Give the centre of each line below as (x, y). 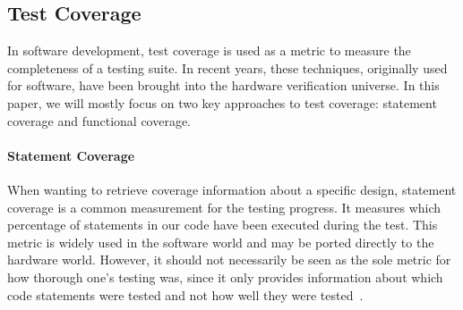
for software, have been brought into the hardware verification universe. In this (223, 85)
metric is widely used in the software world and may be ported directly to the (221, 242)
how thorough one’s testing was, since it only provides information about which (225, 276)
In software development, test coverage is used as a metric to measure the (209, 50)
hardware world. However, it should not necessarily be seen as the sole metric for (229, 260)
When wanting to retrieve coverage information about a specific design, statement (232, 189)
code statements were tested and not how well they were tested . (185, 294)
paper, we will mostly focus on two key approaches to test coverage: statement (222, 102)
